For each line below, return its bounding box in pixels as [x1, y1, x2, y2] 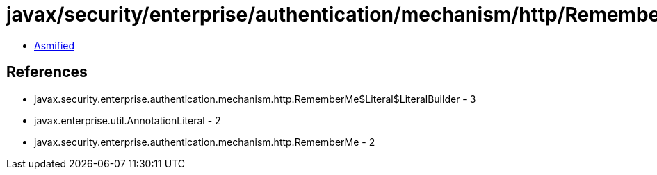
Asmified [34, 39, 75, 51]
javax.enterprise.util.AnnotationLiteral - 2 [34, 114, 221, 126]
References [6, 63, 88, 81]
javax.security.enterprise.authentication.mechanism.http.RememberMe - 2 [34, 135, 375, 148]
